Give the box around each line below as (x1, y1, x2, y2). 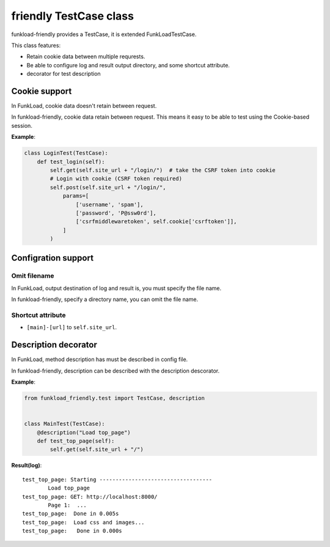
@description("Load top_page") (37, 429, 131, 436)
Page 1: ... (48, 502, 87, 508)
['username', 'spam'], (75, 201, 144, 208)
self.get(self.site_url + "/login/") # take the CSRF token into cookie (50, 166, 276, 174)
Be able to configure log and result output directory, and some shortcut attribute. (26, 61, 230, 69)
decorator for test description (26, 70, 101, 78)
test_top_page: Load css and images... (22, 519, 145, 526)
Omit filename (11, 272, 54, 280)
